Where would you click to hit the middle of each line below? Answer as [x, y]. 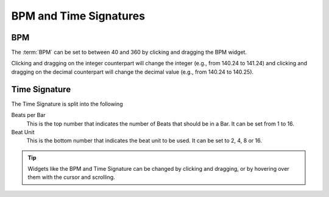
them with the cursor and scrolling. [71, 177]
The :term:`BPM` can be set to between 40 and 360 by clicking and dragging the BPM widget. [129, 52]
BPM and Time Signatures [78, 16]
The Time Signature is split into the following [67, 104]
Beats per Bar [28, 115]
